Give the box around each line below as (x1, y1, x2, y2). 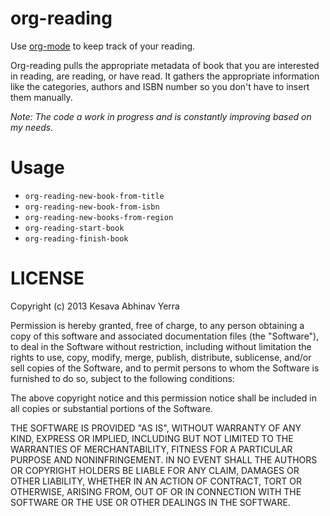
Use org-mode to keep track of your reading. (10, 40, 196, 52)
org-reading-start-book (24, 223, 125, 233)
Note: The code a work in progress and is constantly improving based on (10, 110, 312, 122)
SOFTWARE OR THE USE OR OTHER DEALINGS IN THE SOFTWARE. (10, 496, 291, 508)
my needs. (10, 121, 54, 133)
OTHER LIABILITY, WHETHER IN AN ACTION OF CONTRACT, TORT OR (10, 475, 302, 487)
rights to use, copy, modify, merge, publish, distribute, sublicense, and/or (10, 351, 312, 363)
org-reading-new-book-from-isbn (24, 202, 160, 212)
